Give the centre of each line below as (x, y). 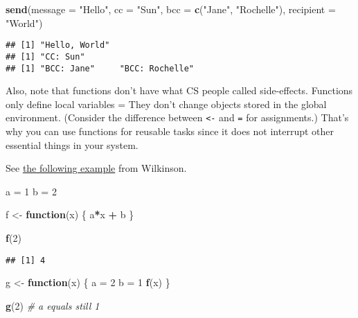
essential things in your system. (72, 144)
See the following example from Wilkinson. (96, 168)
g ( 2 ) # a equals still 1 (53, 305)
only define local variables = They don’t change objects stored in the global (166, 104)
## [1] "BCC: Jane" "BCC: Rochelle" (100, 68)
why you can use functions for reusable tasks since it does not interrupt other (170, 131)
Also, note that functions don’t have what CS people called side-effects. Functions (179, 90)
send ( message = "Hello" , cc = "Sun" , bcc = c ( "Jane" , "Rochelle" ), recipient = (171, 9)
